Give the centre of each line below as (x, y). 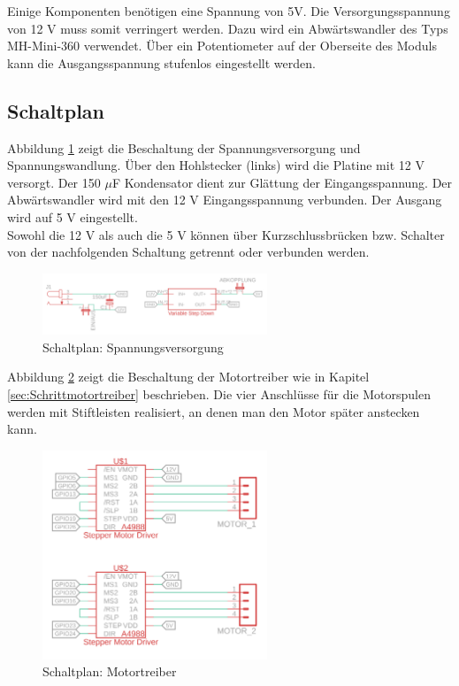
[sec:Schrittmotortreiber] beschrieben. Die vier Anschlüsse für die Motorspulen (219, 394)
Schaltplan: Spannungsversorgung (133, 347)
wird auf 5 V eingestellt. (73, 216)
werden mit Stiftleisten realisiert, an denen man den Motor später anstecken (214, 411)
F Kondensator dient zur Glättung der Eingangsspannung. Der (282, 182)
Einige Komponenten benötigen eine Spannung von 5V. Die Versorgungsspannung (229, 11)
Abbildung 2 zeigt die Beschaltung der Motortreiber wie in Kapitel (188, 377)
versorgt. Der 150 (54, 182)
